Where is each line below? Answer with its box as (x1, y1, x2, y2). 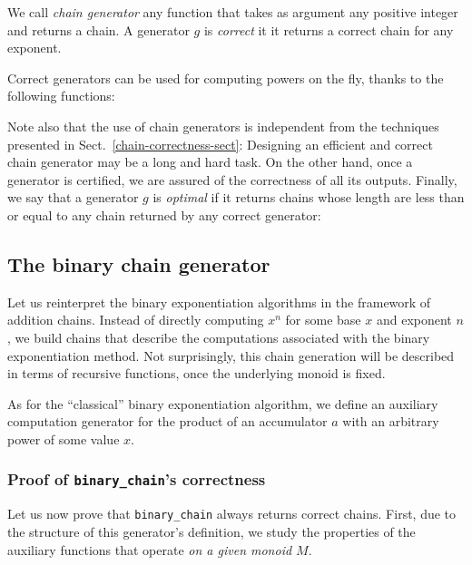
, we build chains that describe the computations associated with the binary (7, 327, 430, 346)
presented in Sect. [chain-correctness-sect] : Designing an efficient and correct (7, 134, 433, 153)
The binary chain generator (7, 249, 270, 278)
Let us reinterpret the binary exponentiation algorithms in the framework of (7, 292, 431, 311)
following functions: (7, 86, 115, 105)
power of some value (7, 429, 120, 448)
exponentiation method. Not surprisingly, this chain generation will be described (7, 346, 455, 365)
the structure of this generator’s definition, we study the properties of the (7, 521, 416, 541)
